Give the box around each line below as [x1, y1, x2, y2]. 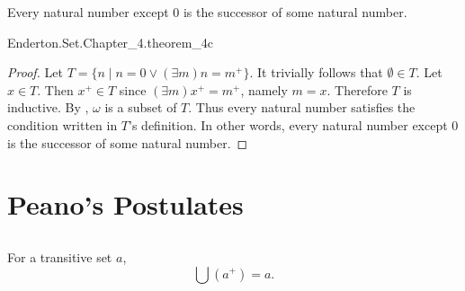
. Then [37, 80, 74, 99]
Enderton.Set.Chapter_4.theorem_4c [7, 32, 214, 51]
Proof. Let [7, 63, 63, 82]
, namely [240, 80, 288, 99]
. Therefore [326, 80, 388, 99]
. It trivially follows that [249, 63, 383, 82]
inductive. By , [7, 98, 89, 117]
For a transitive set [7, 247, 112, 266]
